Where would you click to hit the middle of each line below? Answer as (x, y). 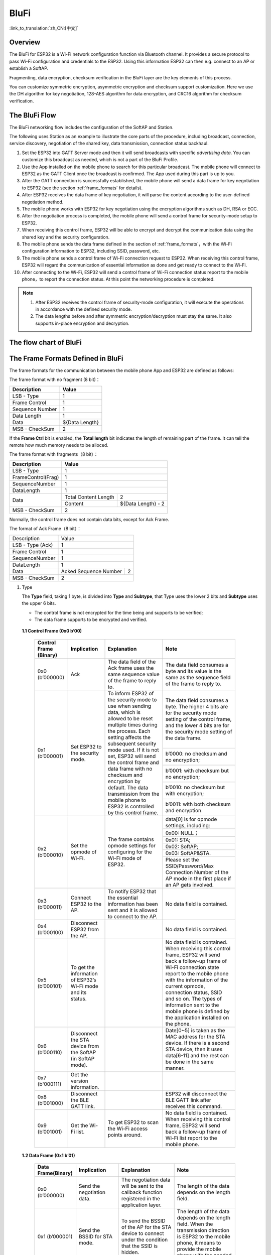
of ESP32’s (83, 980)
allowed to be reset (130, 718)
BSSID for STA (96, 1236)
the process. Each (129, 731)
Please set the (182, 859)
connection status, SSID (194, 992)
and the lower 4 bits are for (197, 725)
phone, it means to (199, 1243)
